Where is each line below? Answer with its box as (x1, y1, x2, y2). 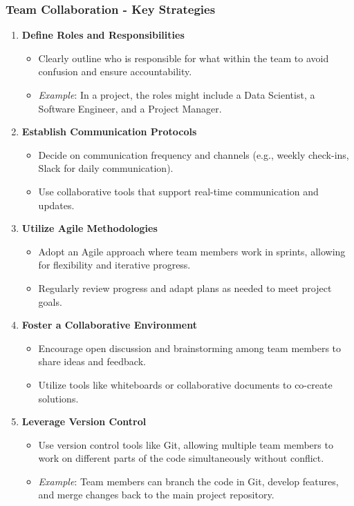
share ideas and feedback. (38, 354, 146, 369)
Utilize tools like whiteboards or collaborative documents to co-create (38, 377, 333, 391)
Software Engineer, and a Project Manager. (38, 101, 222, 115)
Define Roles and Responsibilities (21, 28, 185, 42)
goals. (38, 294, 62, 309)
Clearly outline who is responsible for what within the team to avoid (38, 50, 329, 65)
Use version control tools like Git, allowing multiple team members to (38, 437, 333, 451)
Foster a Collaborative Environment (21, 318, 197, 332)
